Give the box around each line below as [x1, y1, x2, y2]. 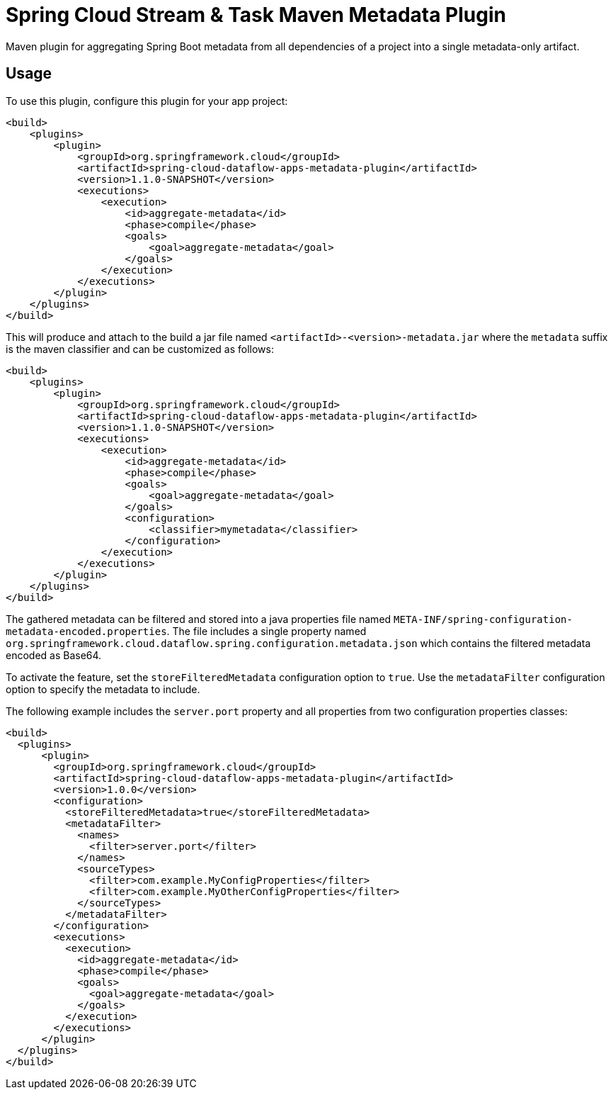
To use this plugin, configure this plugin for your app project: [6, 94, 288, 107]
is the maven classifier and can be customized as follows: [6, 342, 274, 355]
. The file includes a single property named [166, 624, 367, 637]
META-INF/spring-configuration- [394, 613, 573, 625]
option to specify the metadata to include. [6, 683, 200, 695]
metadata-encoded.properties [6, 625, 167, 637]
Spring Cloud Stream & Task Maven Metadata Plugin [6, 3, 506, 27]
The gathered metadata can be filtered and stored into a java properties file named [6, 612, 391, 625]
